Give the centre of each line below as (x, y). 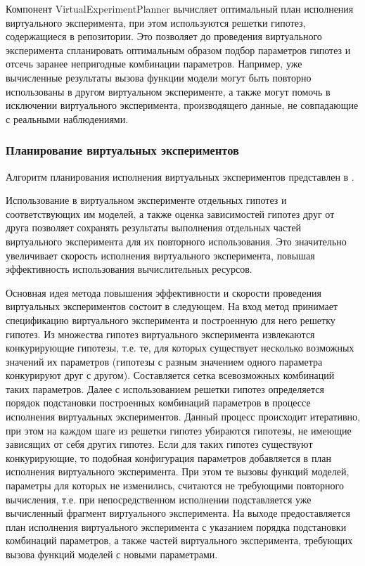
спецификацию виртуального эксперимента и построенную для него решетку (171, 320)
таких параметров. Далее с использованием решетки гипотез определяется (165, 388)
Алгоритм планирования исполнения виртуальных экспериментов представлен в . (180, 176)
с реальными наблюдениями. (67, 118)
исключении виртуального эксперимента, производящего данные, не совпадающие (182, 105)
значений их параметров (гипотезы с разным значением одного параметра (164, 361)
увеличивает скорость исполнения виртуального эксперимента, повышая (160, 255)
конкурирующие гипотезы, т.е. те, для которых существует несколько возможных (180, 348)
